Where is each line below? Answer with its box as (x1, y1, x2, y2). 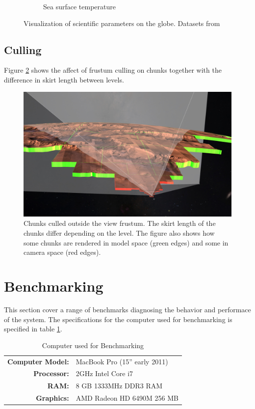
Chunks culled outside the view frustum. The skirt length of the (24, 218, 216, 228)
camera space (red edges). (24, 247, 101, 257)
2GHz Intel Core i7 (76, 368, 133, 379)
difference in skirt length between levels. (4, 74, 124, 84)
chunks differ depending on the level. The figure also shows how (24, 228, 215, 238)
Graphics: (36, 393, 69, 403)
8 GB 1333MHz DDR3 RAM (76, 381, 163, 391)
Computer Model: (7, 356, 69, 366)
